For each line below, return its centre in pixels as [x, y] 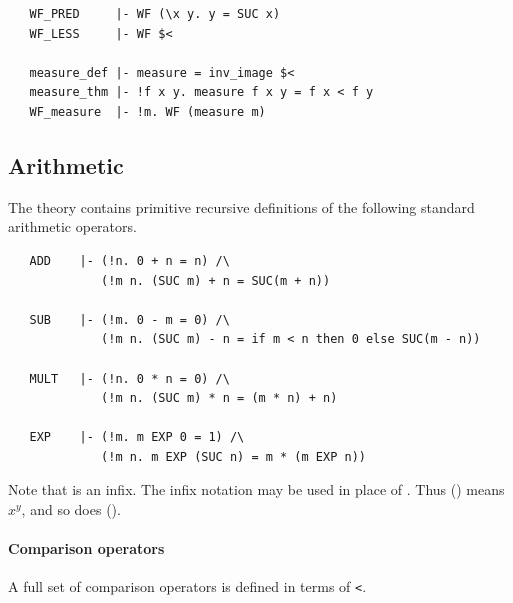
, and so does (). [71, 509]
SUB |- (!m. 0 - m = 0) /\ [129, 319]
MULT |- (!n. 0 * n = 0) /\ [129, 378]
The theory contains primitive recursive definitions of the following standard [241, 206]
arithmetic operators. [72, 226]
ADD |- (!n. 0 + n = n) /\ [129, 260]
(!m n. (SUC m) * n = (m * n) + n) [219, 398]
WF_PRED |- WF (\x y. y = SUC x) [155, 14]
